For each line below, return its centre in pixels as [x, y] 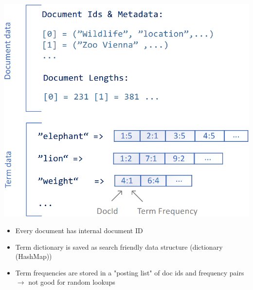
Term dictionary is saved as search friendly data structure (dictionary [119, 247]
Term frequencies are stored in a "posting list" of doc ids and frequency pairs [130, 272]
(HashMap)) [34, 256]
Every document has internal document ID [79, 230]
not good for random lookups [72, 282]
